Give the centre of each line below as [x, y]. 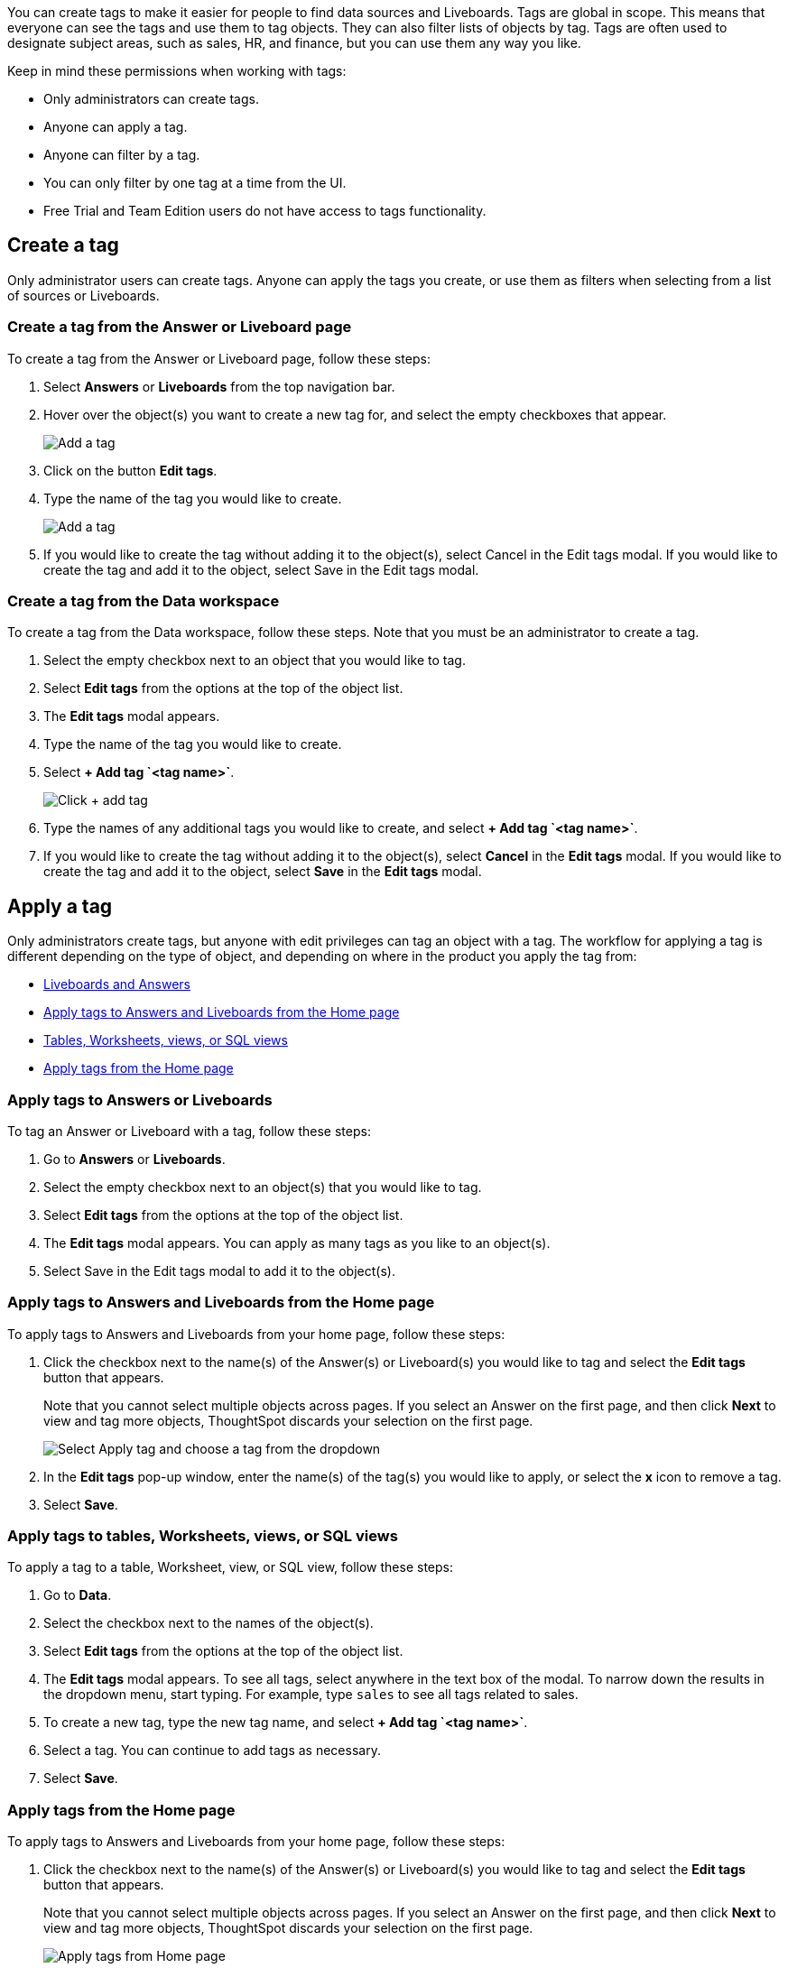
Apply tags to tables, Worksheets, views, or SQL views [203, 1536]
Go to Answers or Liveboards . [134, 1159]
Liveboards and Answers [117, 984]
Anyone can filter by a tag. [122, 155]
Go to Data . [78, 1595]
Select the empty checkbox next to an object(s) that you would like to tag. [263, 1187]
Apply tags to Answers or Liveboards [140, 1099]
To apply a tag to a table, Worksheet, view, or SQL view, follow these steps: [231, 1567]
